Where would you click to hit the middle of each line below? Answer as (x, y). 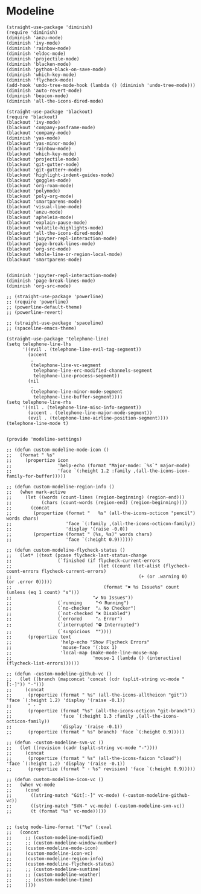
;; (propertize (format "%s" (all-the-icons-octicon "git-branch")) (101, 710)
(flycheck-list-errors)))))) (43, 663)
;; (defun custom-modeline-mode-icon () (58, 450)
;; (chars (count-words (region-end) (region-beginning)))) (97, 502)
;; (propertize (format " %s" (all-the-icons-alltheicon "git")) (97, 695)
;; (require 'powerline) (37, 302)
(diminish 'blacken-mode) (39, 64)
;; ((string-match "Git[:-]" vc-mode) (63, 795)
